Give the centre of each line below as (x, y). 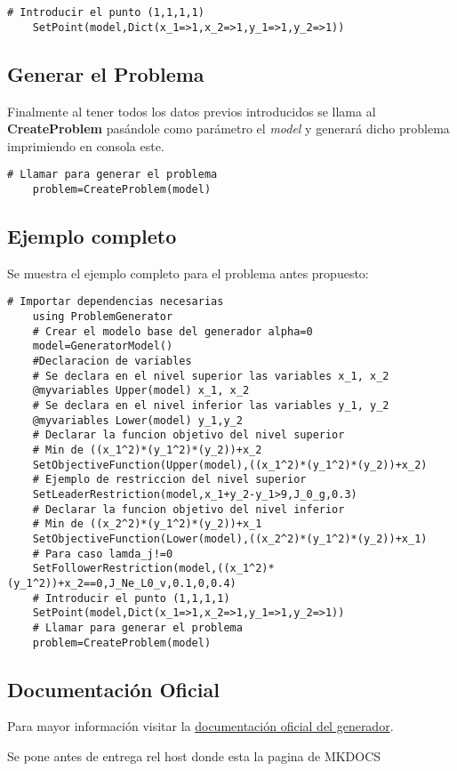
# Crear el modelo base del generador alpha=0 (172, 331)
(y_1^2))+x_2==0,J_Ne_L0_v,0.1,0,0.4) (122, 583)
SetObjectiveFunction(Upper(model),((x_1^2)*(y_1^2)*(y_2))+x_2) (230, 465)
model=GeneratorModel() (103, 346)
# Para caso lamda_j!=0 (103, 554)
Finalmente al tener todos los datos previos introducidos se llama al (192, 111)
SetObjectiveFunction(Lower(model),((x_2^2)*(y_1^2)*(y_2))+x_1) (230, 538)
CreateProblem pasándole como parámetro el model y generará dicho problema (228, 128)
